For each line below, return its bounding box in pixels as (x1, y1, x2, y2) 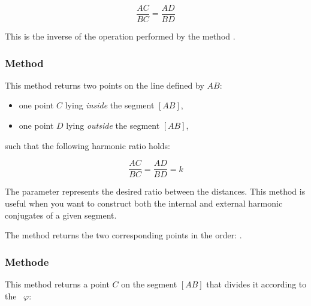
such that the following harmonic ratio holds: (5, 139, 170, 152)
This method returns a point (5, 277, 110, 290)
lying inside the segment (65, 99, 155, 111)
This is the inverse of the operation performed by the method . (5, 30, 235, 43)
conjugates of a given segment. (5, 208, 117, 221)
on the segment (121, 277, 177, 290)
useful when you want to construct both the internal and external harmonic (5, 196, 283, 209)
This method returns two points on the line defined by (5, 78, 204, 91)
